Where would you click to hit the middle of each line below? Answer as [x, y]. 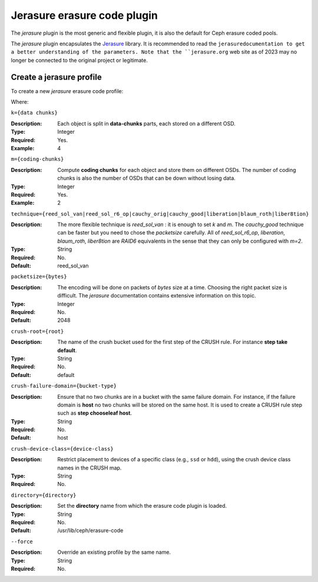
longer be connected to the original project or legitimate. [79, 60]
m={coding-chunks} [37, 159]
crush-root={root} [37, 331]
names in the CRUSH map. [90, 468]
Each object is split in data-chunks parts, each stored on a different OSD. [146, 123]
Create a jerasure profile [57, 77]
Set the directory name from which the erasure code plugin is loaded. [142, 506]
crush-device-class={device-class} [62, 449]
